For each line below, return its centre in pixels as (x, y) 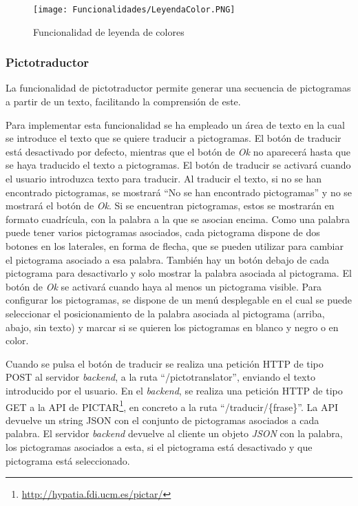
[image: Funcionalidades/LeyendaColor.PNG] (134, 10)
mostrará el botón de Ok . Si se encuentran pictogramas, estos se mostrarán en (170, 205)
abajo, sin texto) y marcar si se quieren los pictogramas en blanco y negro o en (172, 327)
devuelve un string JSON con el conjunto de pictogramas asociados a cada (162, 420)
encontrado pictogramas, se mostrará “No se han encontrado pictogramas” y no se (179, 192)
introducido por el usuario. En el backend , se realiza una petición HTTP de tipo (174, 390)
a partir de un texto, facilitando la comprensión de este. (123, 102)
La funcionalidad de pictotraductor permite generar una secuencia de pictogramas (178, 88)
